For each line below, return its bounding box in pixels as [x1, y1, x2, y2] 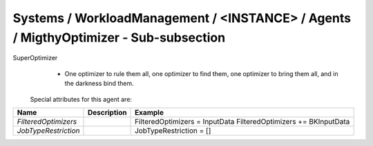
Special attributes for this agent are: [30, 95, 133, 103]
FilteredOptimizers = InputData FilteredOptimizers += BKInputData [135, 116, 350, 126]
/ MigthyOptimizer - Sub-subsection [12, 30, 226, 45]
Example [135, 107, 164, 117]
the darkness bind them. [64, 80, 134, 88]
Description [87, 107, 127, 117]
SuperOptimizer [12, 54, 58, 62]
